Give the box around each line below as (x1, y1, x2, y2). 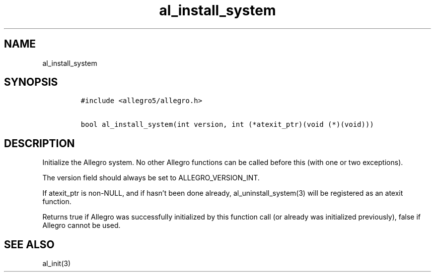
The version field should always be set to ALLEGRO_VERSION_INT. (42, 173, 260, 182)
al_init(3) (42, 259, 71, 268)
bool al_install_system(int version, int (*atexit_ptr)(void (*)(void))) (80, 120, 374, 129)
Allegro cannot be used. (42, 221, 121, 230)
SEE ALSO (4, 238, 55, 251)
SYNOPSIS (4, 76, 58, 89)
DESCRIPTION (4, 137, 75, 150)
